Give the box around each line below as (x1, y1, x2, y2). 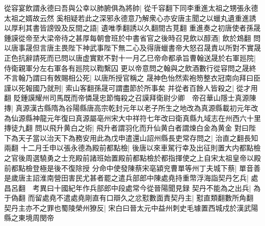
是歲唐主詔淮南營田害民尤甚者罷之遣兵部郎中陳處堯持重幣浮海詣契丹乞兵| (4, 172, 249, 183)
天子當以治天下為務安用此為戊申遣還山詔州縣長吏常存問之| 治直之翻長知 (18, 132, 258, 143)
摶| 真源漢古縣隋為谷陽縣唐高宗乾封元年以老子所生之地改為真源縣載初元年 (4, 102, 251, 113)
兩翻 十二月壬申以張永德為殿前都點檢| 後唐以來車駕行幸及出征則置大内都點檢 (4, 142, 261, 153)
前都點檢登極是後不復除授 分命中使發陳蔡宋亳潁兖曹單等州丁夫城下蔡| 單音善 (4, 162, 261, 173)
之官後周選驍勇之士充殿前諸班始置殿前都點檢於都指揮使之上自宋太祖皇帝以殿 (4, 152, 261, 163)
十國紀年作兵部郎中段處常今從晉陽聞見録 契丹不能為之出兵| (54, 182, 251, 193)
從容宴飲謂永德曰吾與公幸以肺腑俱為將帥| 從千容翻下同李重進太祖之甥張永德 (4, 3, 258, 13)
